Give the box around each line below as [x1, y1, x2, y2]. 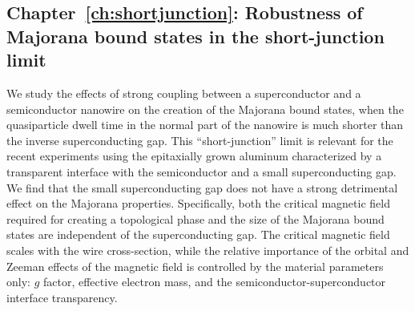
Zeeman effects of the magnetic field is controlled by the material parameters [6, 257, 384, 274]
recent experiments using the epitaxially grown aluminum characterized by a [6, 147, 382, 164]
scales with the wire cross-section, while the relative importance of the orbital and [6, 241, 409, 258]
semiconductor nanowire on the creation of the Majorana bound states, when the [6, 100, 404, 117]
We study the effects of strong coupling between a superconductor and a [6, 84, 361, 101]
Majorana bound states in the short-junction [6, 23, 385, 48]
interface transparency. [6, 289, 118, 305]
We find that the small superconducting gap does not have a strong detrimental [6, 179, 398, 196]
